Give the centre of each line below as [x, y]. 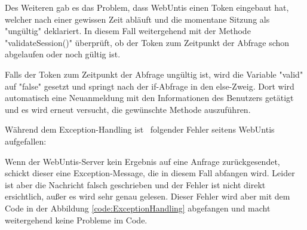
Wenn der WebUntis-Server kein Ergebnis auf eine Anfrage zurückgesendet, [142, 161]
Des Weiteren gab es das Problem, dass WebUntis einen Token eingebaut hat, [147, 7]
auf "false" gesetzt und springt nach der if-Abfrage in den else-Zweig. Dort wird [150, 86]
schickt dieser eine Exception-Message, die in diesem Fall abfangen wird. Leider [150, 173]
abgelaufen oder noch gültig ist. [63, 54]
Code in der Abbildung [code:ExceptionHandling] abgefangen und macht [138, 208]
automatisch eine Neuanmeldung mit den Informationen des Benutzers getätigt [149, 98]
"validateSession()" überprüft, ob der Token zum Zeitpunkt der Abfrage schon [147, 42]
